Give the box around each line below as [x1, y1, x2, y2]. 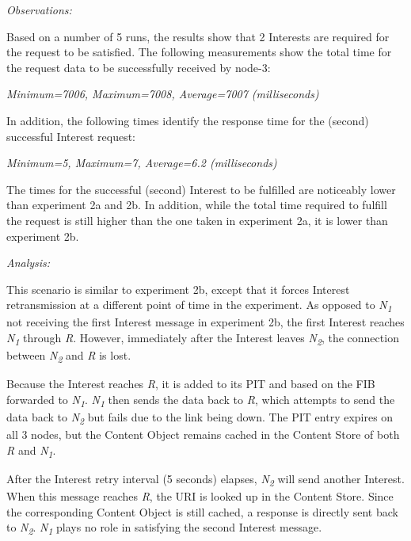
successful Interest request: [6, 128, 135, 144]
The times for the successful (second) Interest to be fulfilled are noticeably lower [6, 181, 396, 197]
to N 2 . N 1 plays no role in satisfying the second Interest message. [6, 519, 322, 537]
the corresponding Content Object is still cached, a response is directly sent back [6, 503, 398, 520]
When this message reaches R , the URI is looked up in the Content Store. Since [6, 487, 394, 504]
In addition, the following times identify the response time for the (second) [6, 112, 369, 128]
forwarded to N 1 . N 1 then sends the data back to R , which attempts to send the [6, 391, 395, 410]
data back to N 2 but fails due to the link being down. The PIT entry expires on [6, 409, 394, 427]
